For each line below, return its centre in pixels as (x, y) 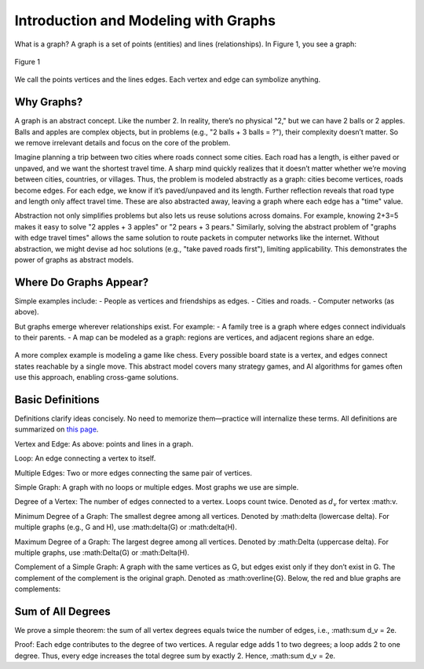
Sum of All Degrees (62, 611)
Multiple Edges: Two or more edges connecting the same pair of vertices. (133, 472)
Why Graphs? (49, 102)
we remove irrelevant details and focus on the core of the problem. (122, 143)
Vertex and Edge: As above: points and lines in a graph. (104, 443)
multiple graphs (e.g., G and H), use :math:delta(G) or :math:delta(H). (126, 527)
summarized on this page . (57, 429)
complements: (38, 589)
